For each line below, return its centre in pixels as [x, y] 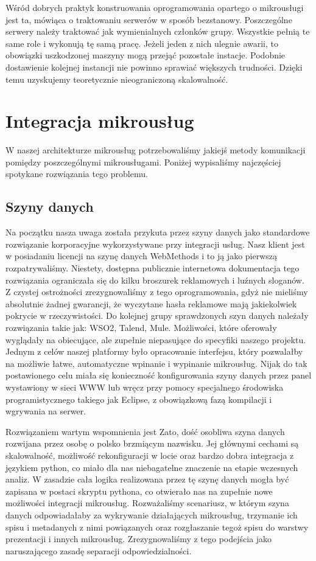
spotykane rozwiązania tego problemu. [77, 174]
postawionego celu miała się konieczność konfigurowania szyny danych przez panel [159, 375]
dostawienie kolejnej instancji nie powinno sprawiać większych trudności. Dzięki [154, 67]
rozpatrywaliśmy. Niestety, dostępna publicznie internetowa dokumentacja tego [153, 268]
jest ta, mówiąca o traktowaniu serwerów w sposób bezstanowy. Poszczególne [149, 19]
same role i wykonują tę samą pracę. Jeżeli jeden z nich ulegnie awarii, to [142, 43]
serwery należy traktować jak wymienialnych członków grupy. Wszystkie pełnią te [158, 31]
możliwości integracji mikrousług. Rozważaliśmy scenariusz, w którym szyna [147, 503]
